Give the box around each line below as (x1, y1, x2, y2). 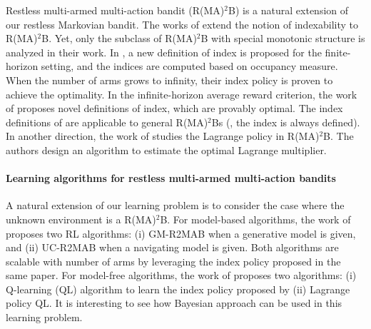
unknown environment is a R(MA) (6, 211, 156, 226)
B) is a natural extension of (228, 3, 349, 17)
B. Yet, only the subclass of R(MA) (41, 31, 197, 46)
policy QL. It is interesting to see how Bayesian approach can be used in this (6, 295, 342, 310)
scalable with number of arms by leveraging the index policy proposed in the (6, 253, 341, 268)
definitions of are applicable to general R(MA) (6, 114, 208, 129)
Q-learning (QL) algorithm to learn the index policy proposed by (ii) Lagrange (6, 281, 350, 296)
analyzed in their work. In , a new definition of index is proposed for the (6, 44, 322, 59)
